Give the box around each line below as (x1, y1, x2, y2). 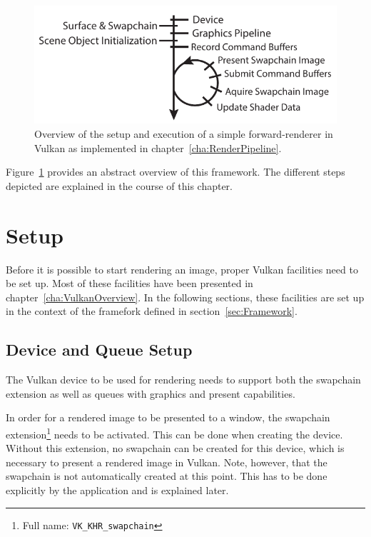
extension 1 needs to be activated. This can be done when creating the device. (6, 424, 343, 441)
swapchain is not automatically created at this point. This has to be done (6, 468, 327, 483)
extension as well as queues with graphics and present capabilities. (6, 386, 295, 401)
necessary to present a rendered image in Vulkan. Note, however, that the (6, 454, 327, 469)
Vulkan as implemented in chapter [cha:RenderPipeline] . (34, 140, 282, 155)
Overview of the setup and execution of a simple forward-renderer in (34, 126, 333, 141)
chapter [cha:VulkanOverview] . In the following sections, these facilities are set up (6, 289, 365, 304)
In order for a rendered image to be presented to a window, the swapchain (6, 410, 330, 425)
